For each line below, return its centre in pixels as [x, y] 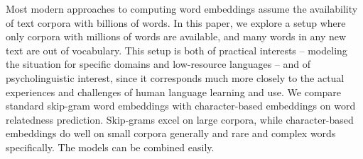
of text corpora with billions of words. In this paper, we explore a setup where [176, 22]
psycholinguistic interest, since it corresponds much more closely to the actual [175, 77]
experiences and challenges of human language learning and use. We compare [174, 92]
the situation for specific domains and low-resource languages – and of [158, 64]
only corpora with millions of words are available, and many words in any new [176, 36]
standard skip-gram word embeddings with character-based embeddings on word [181, 106]
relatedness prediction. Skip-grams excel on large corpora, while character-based [180, 119]
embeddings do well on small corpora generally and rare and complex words [171, 133]
